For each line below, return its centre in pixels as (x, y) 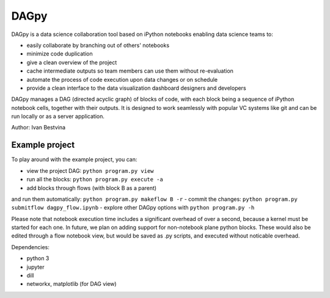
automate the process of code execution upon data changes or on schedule (122, 79)
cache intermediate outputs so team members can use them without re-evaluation (130, 71)
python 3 (38, 258)
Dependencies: (31, 247)
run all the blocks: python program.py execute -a (95, 180)
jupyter (35, 267)
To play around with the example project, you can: (74, 159)
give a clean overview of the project (72, 62)
